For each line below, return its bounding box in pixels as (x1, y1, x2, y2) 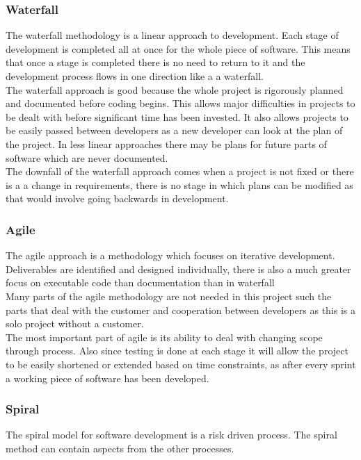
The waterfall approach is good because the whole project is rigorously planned (6, 82, 344, 97)
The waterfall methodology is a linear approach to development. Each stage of (6, 28, 339, 42)
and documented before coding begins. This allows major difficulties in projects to (6, 96, 355, 110)
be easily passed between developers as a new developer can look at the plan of (6, 123, 343, 138)
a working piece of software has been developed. (6, 370, 209, 385)
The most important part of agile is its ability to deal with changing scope (6, 329, 323, 344)
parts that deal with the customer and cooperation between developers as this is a (6, 302, 356, 317)
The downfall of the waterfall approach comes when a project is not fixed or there (6, 164, 354, 179)
